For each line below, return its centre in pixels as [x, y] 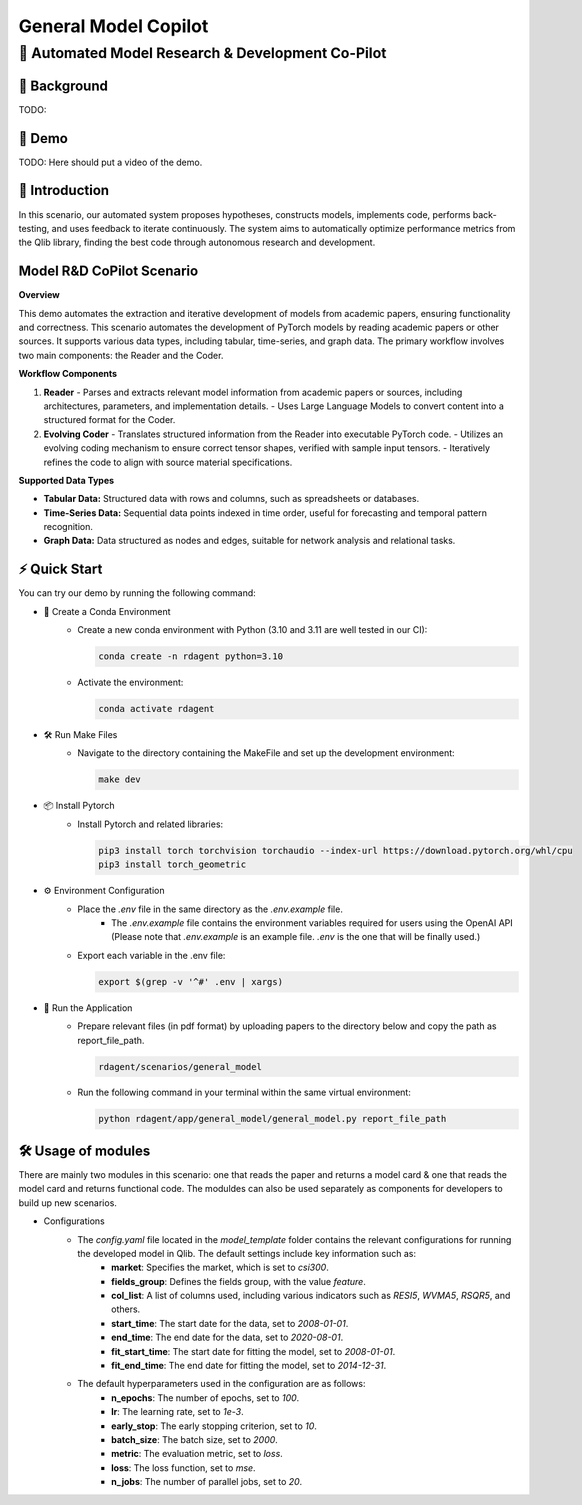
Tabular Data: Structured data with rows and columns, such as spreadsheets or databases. [231, 499]
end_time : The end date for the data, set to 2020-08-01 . [227, 1337]
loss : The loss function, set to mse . [183, 1467]
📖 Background [63, 85]
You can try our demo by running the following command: [137, 593]
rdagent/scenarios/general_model [180, 1066]
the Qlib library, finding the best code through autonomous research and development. [197, 242]
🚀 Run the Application [88, 1007]
